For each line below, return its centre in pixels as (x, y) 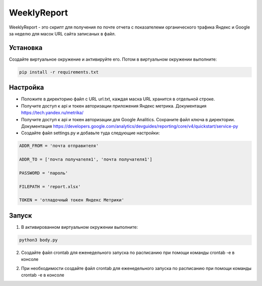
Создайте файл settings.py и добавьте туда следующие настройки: (90, 133)
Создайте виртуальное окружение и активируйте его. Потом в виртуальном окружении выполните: (113, 59)
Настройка (26, 87)
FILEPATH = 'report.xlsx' (50, 186)
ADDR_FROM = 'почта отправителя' (59, 146)
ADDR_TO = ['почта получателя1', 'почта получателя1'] (86, 159)
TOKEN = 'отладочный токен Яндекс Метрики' (72, 200)
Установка (26, 48)
